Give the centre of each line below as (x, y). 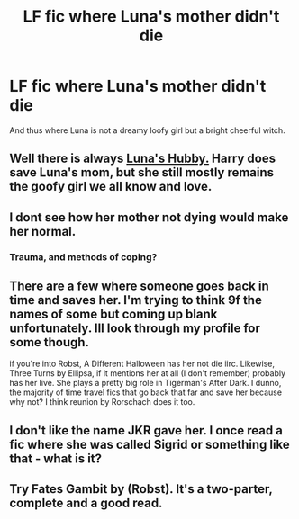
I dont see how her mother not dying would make (149, 217)
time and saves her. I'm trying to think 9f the (136, 300)
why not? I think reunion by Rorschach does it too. (102, 402)
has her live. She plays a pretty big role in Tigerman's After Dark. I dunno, (145, 383)
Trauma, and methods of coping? (83, 256)
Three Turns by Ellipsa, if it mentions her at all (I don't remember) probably (148, 373)
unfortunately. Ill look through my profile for (135, 329)
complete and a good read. (86, 503)
